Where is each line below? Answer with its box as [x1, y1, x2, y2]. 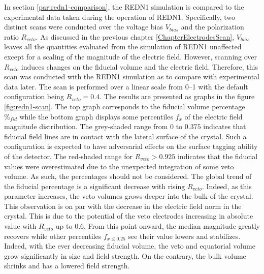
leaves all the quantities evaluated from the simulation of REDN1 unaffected [4, 41, 242, 52]
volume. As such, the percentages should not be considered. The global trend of [4, 171, 252, 181]
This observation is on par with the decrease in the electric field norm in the [4, 200, 242, 211]
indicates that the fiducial [177, 150, 258, 161]
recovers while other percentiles [4, 230, 102, 241]
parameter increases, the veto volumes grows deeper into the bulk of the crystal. [4, 191, 253, 201]
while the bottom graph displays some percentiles [19, 111, 173, 121]
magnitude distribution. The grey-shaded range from [4, 121, 168, 132]
